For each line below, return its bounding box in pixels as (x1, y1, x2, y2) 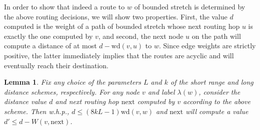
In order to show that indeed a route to (4, 1, 125, 11)
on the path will (191, 30, 241, 41)
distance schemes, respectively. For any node (4, 86, 140, 97)
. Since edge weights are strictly (158, 40, 256, 51)
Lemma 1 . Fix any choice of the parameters (4, 77, 141, 87)
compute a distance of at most (4, 40, 97, 51)
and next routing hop (55, 96, 119, 107)
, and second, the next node (98, 30, 183, 41)
